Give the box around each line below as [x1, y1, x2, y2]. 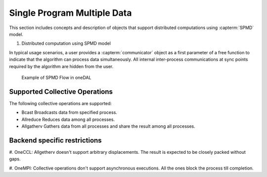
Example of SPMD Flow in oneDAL [21, 74, 91, 80]
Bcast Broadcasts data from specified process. [21, 109, 117, 115]
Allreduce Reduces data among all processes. [21, 116, 115, 122]
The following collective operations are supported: [9, 100, 112, 106]
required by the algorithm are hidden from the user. [9, 63, 114, 69]
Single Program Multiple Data [9, 7, 132, 18]
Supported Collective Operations [9, 87, 113, 96]
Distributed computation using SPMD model [21, 40, 111, 46]
